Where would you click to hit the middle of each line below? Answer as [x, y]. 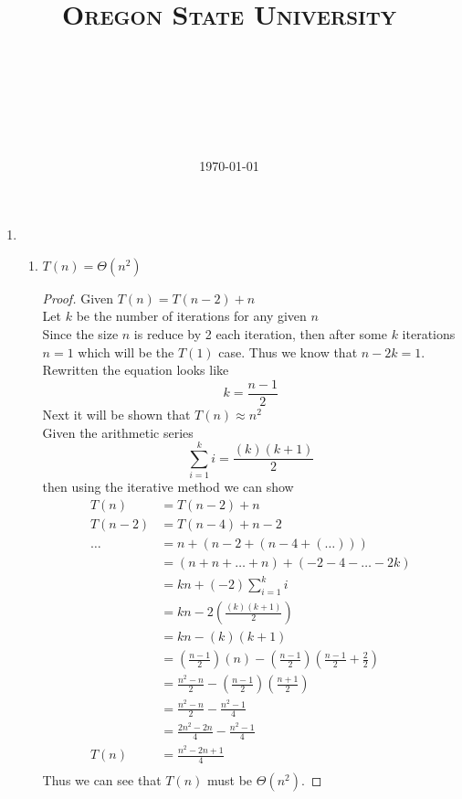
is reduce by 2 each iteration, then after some [260, 334]
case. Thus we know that [288, 352]
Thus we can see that [102, 780]
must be [230, 780]
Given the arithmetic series [118, 432]
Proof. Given [78, 298]
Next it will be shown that [116, 414]
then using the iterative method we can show [168, 487]
